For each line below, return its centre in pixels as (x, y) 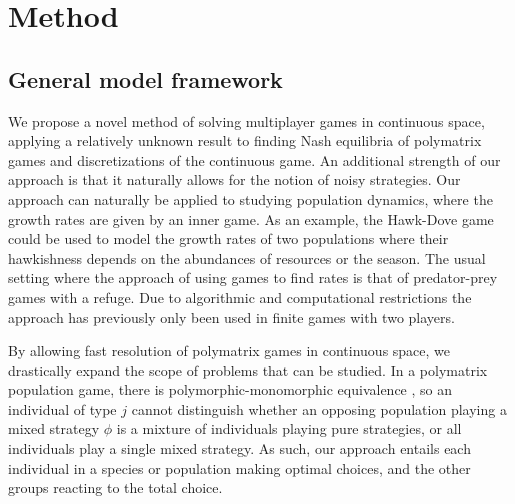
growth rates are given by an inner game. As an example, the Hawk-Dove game (251, 218)
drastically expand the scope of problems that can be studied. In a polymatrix (248, 369)
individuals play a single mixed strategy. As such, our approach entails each (239, 448)
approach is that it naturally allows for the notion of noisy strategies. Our (234, 179)
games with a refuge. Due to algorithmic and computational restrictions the (240, 296)
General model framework (145, 78)
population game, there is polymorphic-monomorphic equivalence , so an (230, 389)
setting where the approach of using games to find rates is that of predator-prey (253, 277)
